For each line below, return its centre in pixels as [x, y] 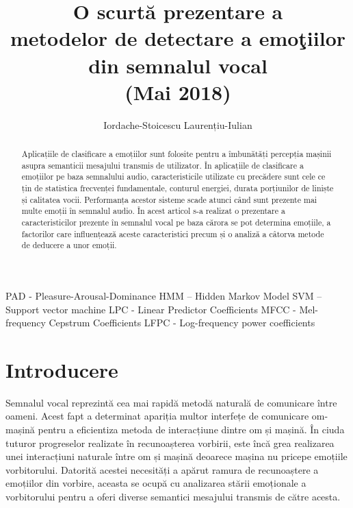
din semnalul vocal [178, 65]
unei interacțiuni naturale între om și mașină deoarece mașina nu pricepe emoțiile [176, 456]
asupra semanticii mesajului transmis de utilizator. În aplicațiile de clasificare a [162, 165]
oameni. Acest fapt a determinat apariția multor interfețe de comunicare [157, 416]
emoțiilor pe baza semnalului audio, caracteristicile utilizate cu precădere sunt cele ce [173, 177]
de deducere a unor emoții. [69, 245]
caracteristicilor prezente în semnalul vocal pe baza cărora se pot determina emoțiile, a [176, 222]
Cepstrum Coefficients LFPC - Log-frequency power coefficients [182, 323]
